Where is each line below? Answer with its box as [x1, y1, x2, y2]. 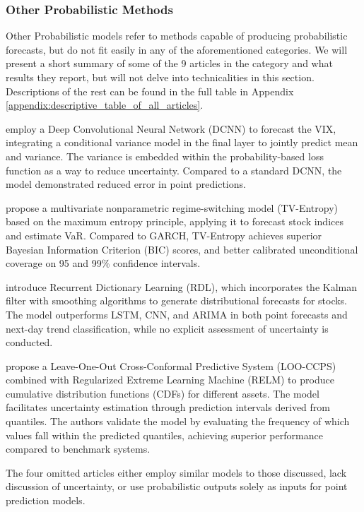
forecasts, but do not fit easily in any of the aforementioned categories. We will [6, 42, 348, 56]
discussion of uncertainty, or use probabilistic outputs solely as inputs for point [6, 479, 348, 494]
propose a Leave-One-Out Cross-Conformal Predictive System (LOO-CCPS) [6, 358, 336, 373]
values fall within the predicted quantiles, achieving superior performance [6, 427, 323, 442]
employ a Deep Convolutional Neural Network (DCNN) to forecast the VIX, [6, 121, 336, 136]
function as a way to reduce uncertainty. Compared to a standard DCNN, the [6, 162, 342, 177]
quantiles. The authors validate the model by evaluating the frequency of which [6, 414, 350, 429]
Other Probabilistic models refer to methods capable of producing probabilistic [6, 28, 348, 43]
